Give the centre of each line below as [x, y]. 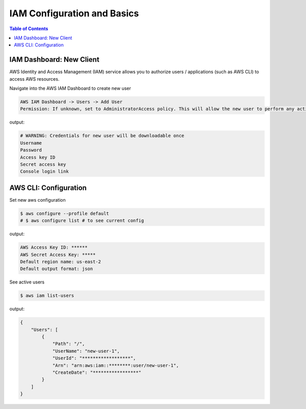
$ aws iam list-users [47, 296]
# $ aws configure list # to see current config [82, 221]
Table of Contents [29, 29]
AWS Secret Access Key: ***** [58, 255]
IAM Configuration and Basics [74, 13]
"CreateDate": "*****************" [97, 372]
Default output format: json [57, 269]
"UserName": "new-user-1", [86, 351]
